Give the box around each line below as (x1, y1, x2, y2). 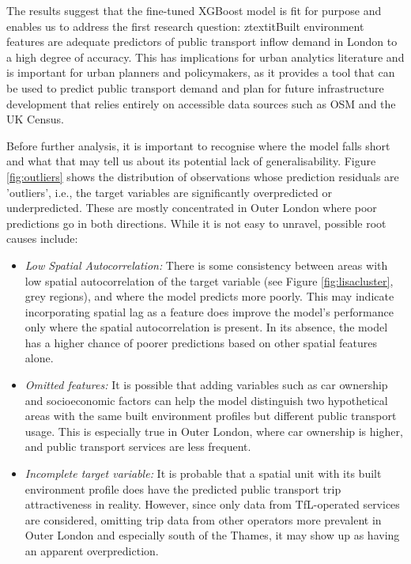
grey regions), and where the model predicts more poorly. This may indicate (25, 288, 394, 305)
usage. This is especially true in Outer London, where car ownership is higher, (25, 422, 403, 439)
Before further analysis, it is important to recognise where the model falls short (6, 137, 390, 153)
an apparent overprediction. (25, 543, 159, 558)
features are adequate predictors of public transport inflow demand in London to (6, 33, 398, 50)
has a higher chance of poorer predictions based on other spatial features (25, 334, 377, 350)
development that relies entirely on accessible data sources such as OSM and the (6, 95, 396, 112)
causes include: (6, 230, 78, 247)
